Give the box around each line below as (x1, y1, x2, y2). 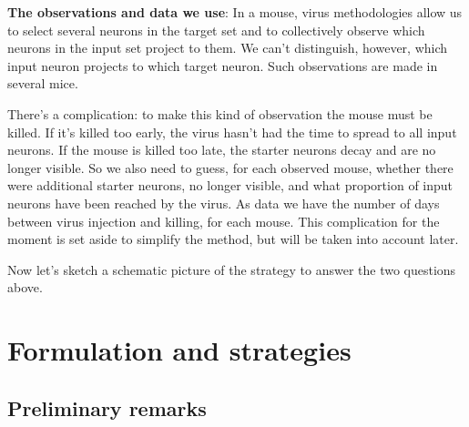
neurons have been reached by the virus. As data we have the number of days (7, 193, 440, 212)
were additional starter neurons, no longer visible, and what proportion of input (7, 176, 454, 195)
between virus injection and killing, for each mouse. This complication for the (7, 211, 440, 230)
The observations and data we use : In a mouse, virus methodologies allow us (7, 3, 463, 21)
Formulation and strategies (7, 331, 352, 369)
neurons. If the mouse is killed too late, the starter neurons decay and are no (7, 140, 436, 159)
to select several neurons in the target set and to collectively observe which (7, 20, 425, 39)
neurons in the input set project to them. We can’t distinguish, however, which (7, 38, 448, 57)
